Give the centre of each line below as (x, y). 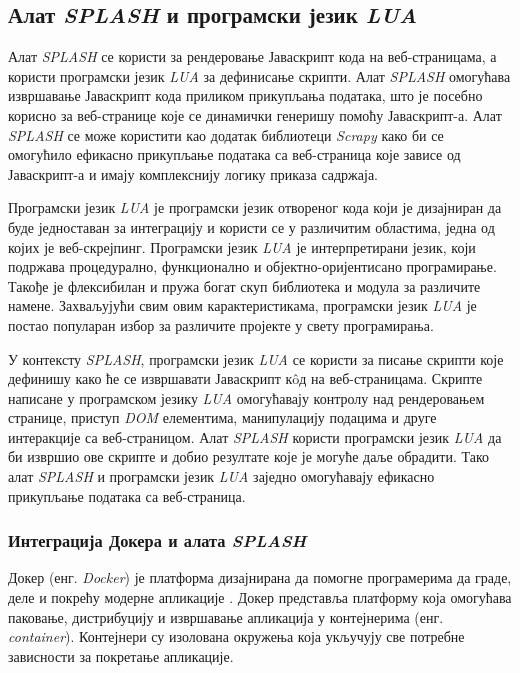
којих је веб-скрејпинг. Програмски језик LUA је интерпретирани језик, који (242, 246)
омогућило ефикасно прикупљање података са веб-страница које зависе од (234, 154)
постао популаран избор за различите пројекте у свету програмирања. (221, 324)
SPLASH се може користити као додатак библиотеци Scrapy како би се (226, 134)
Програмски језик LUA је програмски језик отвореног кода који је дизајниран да (255, 207)
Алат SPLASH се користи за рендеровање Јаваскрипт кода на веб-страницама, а (252, 56)
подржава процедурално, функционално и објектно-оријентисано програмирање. (252, 266)
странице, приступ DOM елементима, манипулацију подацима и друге (222, 417)
